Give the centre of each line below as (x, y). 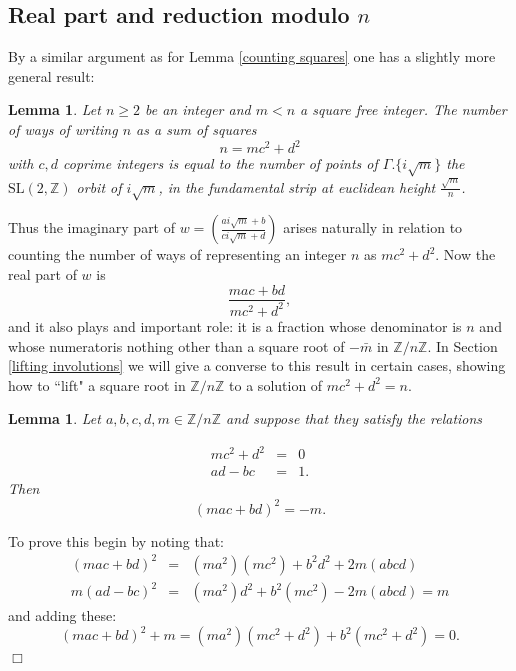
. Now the (465, 254)
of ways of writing (63, 128)
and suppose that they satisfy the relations (354, 418)
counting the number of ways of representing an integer (177, 254)
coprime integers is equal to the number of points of (220, 163)
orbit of (99, 186)
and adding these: (62, 615)
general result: (51, 75)
